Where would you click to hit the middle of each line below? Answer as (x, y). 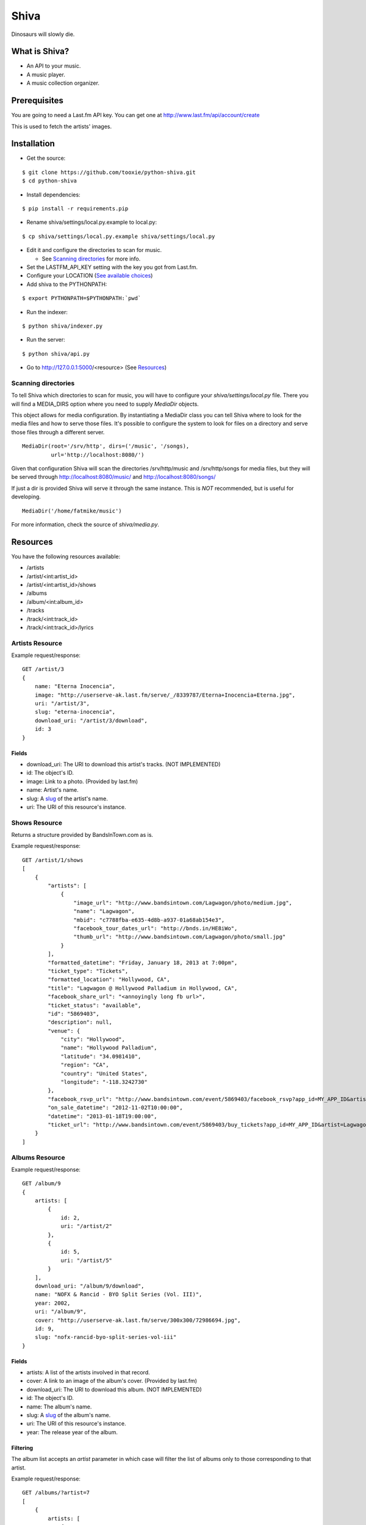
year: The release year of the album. (72, 1432)
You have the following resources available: (66, 556)
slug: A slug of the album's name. (69, 1415)
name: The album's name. (59, 1407)
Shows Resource (37, 822)
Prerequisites (37, 101)
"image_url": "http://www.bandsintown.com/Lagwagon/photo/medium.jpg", (183, 902)
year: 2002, (52, 1303)
